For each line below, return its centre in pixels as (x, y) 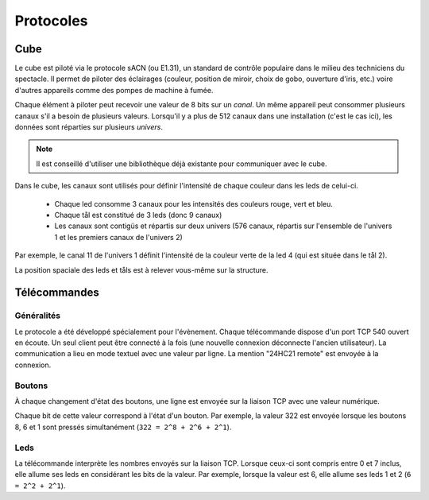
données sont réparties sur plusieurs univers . (89, 127)
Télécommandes (57, 293)
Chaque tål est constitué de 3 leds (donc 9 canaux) (138, 215)
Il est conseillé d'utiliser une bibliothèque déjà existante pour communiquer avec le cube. (182, 164)
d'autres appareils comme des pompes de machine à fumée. (114, 90)
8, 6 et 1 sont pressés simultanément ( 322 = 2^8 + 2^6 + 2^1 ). (123, 427)
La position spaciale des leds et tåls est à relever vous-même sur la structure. (142, 269)
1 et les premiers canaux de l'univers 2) (118, 237)
